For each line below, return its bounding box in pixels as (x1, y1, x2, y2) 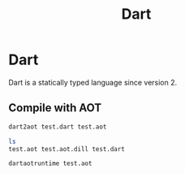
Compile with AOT (8, 101, 102, 115)
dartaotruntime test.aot (8, 159, 92, 167)
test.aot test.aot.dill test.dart (8, 145, 126, 153)
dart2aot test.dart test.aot (8, 123, 107, 131)
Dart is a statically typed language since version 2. (8, 77, 178, 87)
